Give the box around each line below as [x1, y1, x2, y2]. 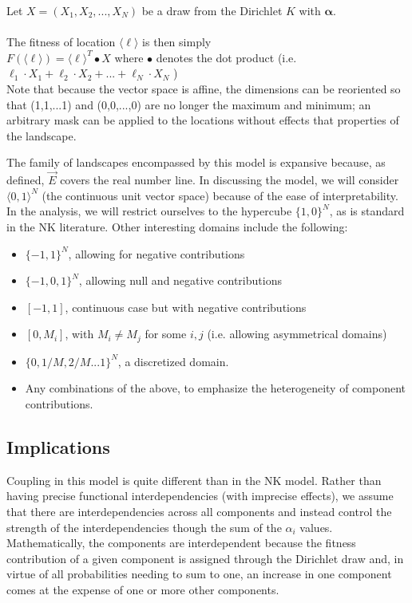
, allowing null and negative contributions [78, 272, 282, 289]
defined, [6, 171, 45, 188]
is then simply [142, 33, 212, 50]
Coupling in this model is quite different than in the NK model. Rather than [6, 471, 382, 488]
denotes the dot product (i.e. [156, 49, 297, 65]
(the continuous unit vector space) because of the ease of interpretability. [42, 187, 398, 203]
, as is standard [329, 203, 405, 219]
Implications [6, 434, 110, 459]
